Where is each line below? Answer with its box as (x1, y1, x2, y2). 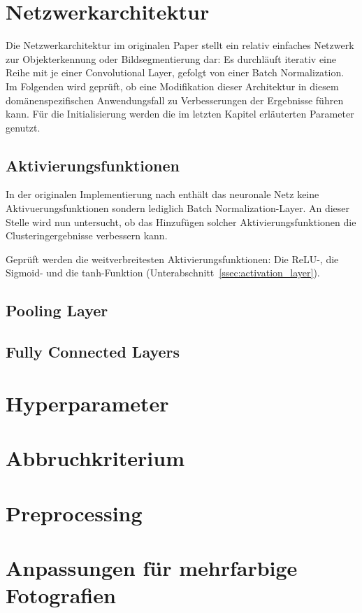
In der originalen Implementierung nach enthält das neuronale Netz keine (6, 187, 319, 202)
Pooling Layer (6, 300, 108, 321)
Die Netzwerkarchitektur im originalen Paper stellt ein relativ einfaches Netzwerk (6, 38, 354, 52)
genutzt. (6, 120, 41, 134)
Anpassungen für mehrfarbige (6, 553, 298, 582)
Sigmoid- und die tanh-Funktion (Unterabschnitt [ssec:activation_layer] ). (6, 265, 320, 280)
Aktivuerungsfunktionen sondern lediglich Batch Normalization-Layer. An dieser (6, 201, 350, 216)
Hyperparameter (6, 388, 169, 417)
